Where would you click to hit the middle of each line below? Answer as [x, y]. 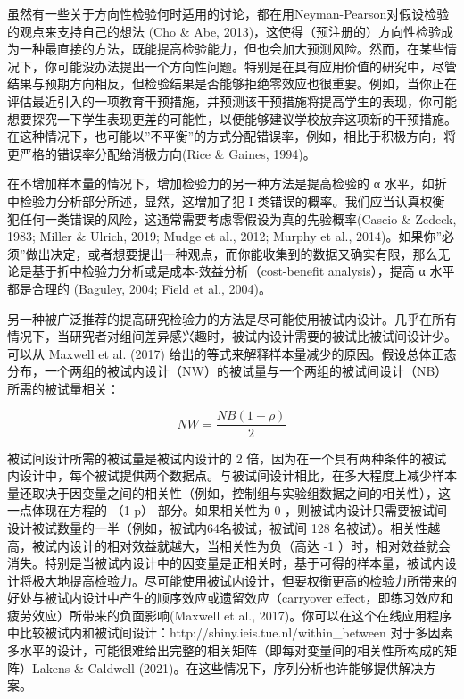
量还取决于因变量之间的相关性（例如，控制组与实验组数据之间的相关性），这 [229, 492]
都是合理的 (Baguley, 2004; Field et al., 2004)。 [139, 288]
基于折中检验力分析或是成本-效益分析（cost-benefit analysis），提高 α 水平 [243, 271]
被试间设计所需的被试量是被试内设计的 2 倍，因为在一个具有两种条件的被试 [227, 458]
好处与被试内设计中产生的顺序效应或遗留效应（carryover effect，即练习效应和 [230, 598]
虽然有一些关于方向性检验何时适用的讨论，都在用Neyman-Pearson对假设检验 [228, 13]
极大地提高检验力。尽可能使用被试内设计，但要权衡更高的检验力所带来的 [244, 580]
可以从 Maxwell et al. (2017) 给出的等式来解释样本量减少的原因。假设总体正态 [232, 353]
